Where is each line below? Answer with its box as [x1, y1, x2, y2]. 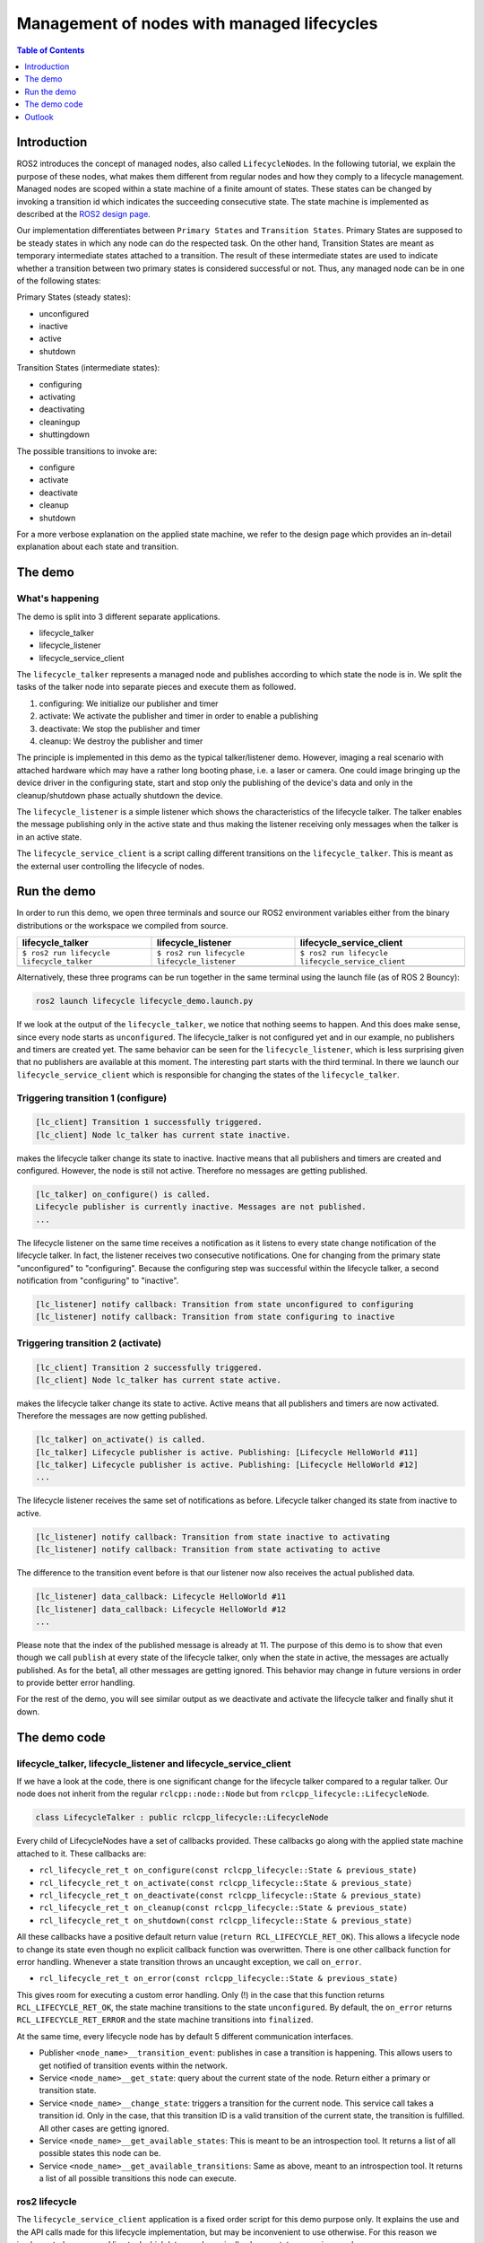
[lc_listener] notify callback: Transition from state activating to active [35, 1544, 381, 1555]
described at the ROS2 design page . [16, 208, 151, 219]
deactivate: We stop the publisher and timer [39, 723, 201, 734]
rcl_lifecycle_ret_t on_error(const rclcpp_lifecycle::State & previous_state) [39, 1974, 399, 1984]
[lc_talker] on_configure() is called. [35, 1190, 211, 1200]
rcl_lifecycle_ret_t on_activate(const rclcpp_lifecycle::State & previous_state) [39, 1878, 412, 1888]
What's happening [16, 592, 99, 605]
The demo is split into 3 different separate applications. [16, 611, 220, 622]
